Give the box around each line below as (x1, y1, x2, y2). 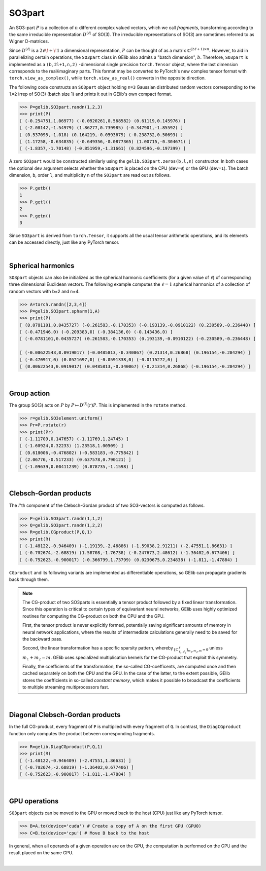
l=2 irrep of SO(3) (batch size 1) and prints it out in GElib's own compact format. (9, 91, 172, 97)
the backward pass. (22, 636, 63, 642)
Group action (9, 389, 50, 397)
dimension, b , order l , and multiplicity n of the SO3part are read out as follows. (9, 172, 171, 178)
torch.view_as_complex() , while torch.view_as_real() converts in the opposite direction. (9, 75, 206, 81)
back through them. (9, 576, 49, 582)
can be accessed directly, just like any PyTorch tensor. (9, 239, 120, 245)
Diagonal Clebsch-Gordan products (9, 711, 121, 719)
